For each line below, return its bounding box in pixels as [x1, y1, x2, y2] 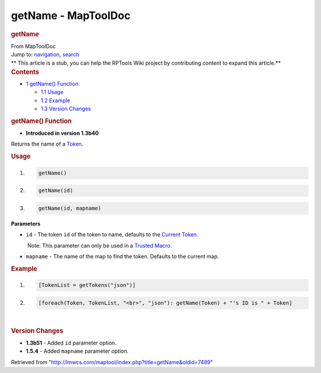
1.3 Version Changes [40, 105, 92, 112]
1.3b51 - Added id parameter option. [26, 339, 117, 346]
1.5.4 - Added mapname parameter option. [26, 347, 129, 355]
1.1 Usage [40, 88, 64, 96]
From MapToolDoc [11, 42, 56, 50]
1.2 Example [40, 97, 71, 104]
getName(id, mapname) [38, 205, 102, 211]
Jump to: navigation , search [11, 51, 80, 58]
